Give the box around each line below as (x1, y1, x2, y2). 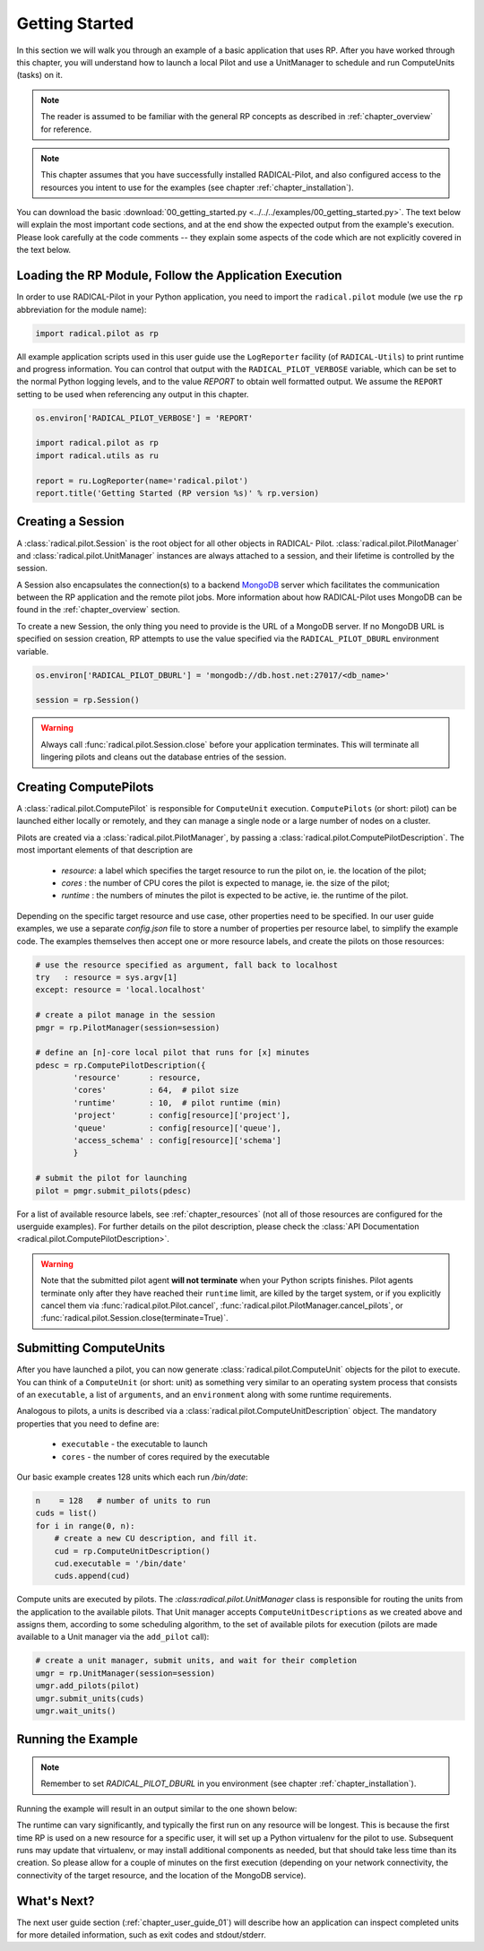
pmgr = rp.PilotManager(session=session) (35, 1022, 220, 1033)
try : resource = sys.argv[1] (35, 972, 178, 982)
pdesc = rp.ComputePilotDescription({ (35, 1060, 206, 1071)
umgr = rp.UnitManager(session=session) (35, 1668, 215, 1678)
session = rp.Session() (35, 695, 141, 706)
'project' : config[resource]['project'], (73, 1110, 291, 1121)
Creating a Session (16, 514, 125, 529)
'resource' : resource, (73, 1072, 202, 1083)
